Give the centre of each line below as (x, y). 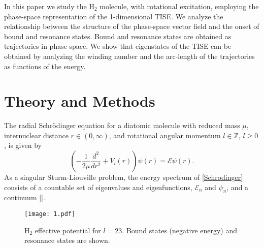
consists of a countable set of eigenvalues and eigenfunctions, (98, 187)
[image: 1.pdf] (50, 214)
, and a (238, 187)
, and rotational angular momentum (165, 135)
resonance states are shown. (67, 240)
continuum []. (25, 197)
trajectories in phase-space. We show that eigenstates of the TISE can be (118, 46)
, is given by (23, 145)
